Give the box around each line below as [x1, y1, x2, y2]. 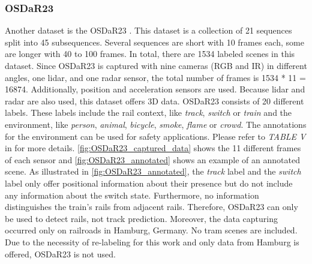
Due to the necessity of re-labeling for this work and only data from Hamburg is [5, 235, 299, 248]
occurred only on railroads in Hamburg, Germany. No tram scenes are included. [5, 224, 298, 236]
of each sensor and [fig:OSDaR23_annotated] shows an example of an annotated [5, 153, 300, 166]
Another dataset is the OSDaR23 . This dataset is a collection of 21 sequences [5, 24, 292, 37]
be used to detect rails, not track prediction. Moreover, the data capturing [5, 212, 278, 224]
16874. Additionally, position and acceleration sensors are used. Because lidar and [5, 83, 305, 95]
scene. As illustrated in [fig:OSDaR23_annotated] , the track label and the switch [5, 165, 301, 178]
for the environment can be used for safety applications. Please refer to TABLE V [5, 130, 306, 142]
